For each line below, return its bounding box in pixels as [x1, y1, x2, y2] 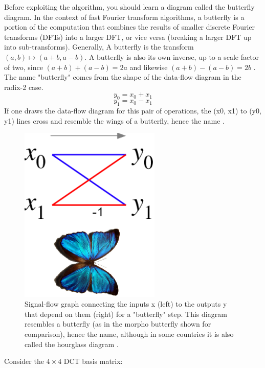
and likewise [129, 61, 168, 72]
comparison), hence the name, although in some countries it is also [25, 329, 234, 339]
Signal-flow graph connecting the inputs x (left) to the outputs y [25, 298, 227, 309]
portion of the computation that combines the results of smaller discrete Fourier [4, 21, 255, 32]
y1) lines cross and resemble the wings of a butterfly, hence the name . [4, 115, 225, 126]
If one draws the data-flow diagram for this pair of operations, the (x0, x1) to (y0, [4, 105, 261, 116]
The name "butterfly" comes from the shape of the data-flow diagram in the [4, 72, 241, 82]
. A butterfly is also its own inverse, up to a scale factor [84, 51, 259, 62]
